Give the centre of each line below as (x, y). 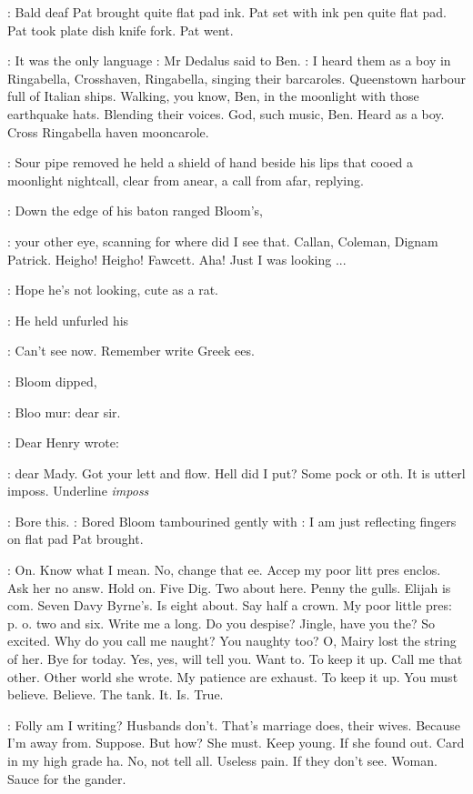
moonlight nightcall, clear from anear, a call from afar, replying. (186, 180)
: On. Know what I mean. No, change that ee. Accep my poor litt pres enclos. (224, 570)
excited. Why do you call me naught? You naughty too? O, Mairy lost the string (232, 641)
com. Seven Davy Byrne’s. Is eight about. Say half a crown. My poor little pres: (230, 605)
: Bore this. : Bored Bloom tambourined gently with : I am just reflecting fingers (232, 521)
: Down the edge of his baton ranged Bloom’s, (135, 211)
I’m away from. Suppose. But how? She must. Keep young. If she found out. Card (236, 743)
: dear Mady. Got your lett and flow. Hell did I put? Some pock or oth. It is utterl (236, 472)
